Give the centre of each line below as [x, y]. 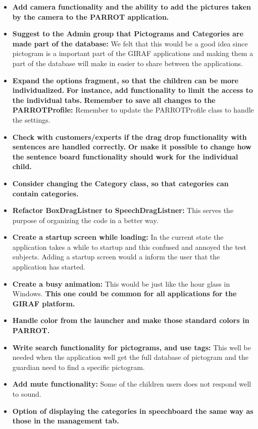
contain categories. [45, 193]
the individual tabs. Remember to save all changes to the [114, 100]
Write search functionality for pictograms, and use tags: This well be [132, 347]
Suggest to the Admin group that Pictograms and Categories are [128, 34]
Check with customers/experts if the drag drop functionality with [130, 137]
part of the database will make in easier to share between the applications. [127, 63]
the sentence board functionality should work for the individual [125, 156]
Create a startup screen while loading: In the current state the [118, 237]
